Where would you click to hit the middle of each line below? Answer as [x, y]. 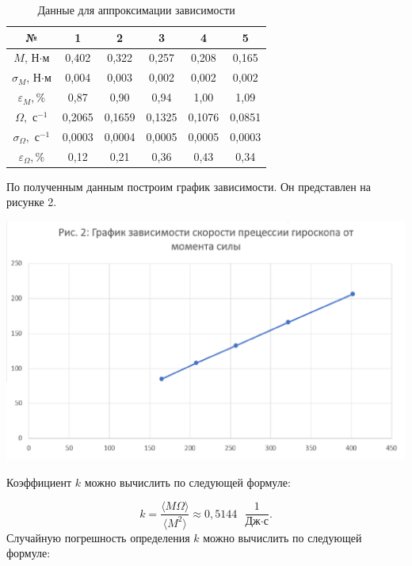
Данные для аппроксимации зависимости [136, 10]
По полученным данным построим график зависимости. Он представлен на [189, 186]
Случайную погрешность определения [98, 537]
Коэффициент [39, 482]
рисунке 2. [32, 202]
